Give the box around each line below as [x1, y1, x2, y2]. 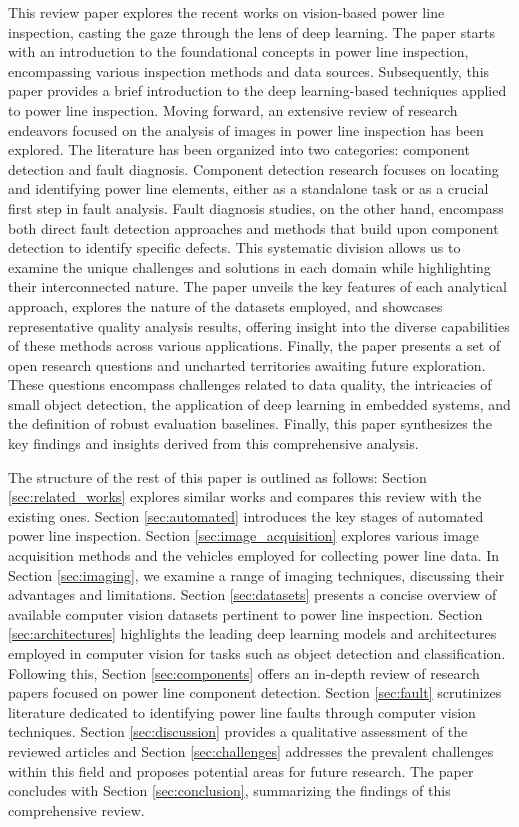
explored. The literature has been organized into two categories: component [8, 139, 470, 160]
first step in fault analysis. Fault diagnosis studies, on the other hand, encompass [8, 197, 504, 218]
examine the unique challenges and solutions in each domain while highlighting [8, 256, 491, 277]
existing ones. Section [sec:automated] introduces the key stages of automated [8, 505, 484, 526]
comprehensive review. [8, 799, 145, 820]
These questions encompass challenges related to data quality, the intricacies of [8, 374, 492, 395]
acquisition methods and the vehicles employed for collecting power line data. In [8, 545, 500, 566]
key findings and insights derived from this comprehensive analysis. [8, 433, 419, 454]
